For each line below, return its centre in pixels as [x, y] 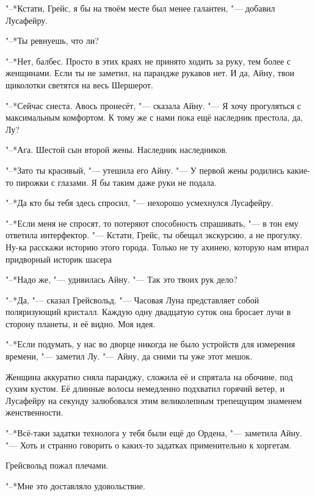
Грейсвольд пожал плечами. [57, 465]
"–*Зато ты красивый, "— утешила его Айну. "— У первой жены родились [145, 170]
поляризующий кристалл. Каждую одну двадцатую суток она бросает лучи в [148, 312]
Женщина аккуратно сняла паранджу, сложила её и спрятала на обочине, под [149, 376]
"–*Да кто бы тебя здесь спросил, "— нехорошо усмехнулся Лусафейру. [139, 203]
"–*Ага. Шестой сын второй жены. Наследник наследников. [117, 150]
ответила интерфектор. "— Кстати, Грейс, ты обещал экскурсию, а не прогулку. [154, 235]
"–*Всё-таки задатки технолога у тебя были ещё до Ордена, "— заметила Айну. [154, 433]
